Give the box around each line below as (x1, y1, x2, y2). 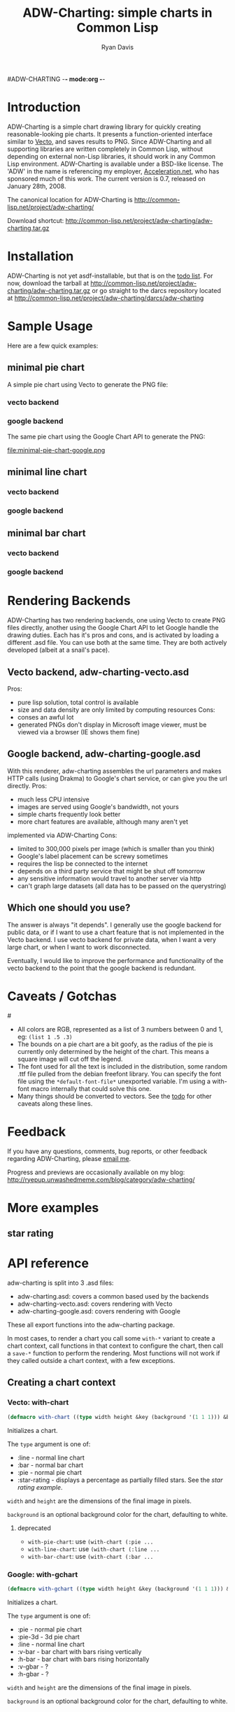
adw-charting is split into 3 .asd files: (7, 1278, 114, 1287)
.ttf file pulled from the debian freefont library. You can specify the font (17, 1069, 222, 1078)
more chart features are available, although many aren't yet (17, 817, 189, 826)
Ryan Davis (101, 43, 134, 51)
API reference (7, 1255, 90, 1271)
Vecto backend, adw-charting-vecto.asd (7, 666, 190, 678)
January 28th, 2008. (7, 182, 66, 190)
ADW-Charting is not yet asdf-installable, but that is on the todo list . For (7, 271, 213, 280)
